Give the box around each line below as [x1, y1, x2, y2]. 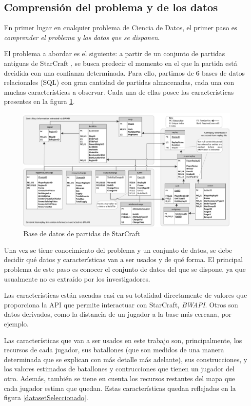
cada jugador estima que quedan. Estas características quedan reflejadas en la [4, 383, 236, 393]
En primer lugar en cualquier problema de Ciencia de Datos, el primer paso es [4, 22, 237, 33]
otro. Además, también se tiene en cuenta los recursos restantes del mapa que [4, 373, 235, 383]
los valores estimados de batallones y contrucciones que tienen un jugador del [4, 364, 235, 374]
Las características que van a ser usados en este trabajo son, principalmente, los [4, 335, 242, 345]
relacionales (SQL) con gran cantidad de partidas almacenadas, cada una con [4, 77, 234, 87]
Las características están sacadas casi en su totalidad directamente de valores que [4, 290, 247, 300]
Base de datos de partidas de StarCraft [23, 228, 140, 239]
